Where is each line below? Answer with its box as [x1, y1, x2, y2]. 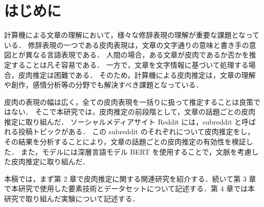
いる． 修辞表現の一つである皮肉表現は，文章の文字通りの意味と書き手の [4, 39, 249, 50]
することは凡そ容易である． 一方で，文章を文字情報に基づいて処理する [11, 59, 249, 70]
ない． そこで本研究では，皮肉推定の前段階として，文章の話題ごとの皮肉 [11, 106, 256, 117]
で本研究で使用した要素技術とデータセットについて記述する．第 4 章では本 [4, 183, 255, 194]
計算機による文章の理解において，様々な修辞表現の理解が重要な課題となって [4, 29, 260, 40]
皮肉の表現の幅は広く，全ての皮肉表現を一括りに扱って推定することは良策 [4, 96, 253, 107]
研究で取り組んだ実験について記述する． [4, 193, 140, 204]
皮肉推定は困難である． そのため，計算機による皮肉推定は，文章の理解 [18, 69, 256, 80]
